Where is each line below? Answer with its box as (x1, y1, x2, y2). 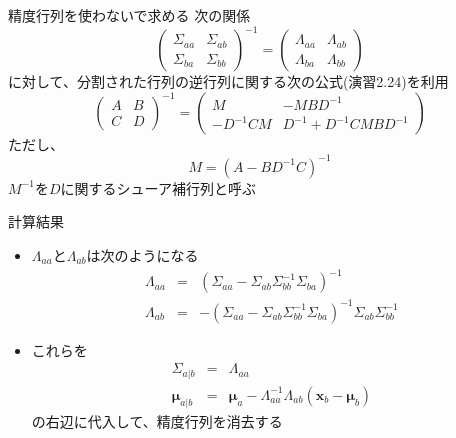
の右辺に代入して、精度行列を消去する (31, 410, 283, 431)
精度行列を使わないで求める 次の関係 (8, 5, 251, 25)
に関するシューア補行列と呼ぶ (60, 177, 256, 198)
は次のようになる (86, 244, 199, 265)
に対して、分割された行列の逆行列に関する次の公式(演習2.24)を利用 (8, 71, 449, 92)
